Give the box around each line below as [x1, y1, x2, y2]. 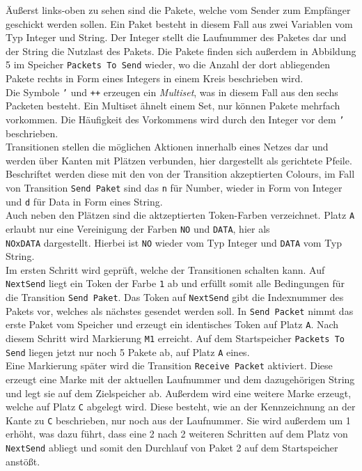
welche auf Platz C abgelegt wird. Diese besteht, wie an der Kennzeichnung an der [6, 399, 356, 414]
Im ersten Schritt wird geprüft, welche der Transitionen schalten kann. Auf [6, 262, 325, 277]
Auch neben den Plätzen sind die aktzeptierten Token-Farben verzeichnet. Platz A [6, 208, 355, 222]
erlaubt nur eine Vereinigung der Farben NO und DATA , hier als [6, 221, 270, 235]
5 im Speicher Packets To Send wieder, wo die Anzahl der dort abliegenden [6, 57, 331, 72]
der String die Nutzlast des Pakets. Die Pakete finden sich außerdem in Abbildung [6, 43, 356, 58]
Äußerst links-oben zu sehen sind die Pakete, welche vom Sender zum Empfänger [6, 3, 351, 17]
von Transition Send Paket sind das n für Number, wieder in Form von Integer [6, 180, 343, 194]
